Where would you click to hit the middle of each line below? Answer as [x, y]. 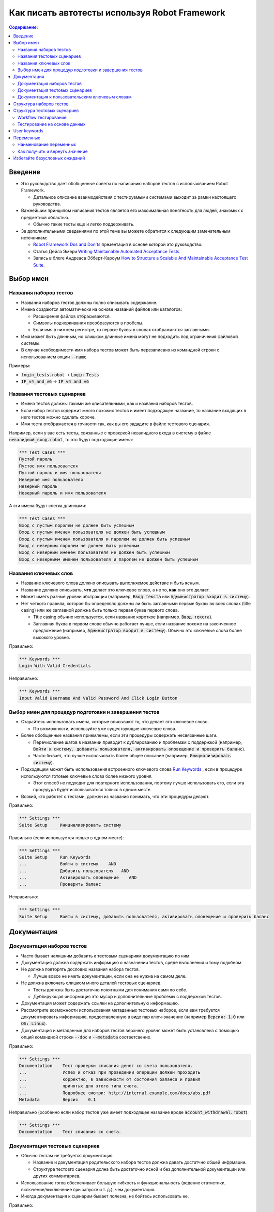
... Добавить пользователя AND [74, 871]
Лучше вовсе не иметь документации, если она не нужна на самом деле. [110, 976]
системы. [31, 343]
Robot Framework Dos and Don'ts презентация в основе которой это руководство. [118, 244]
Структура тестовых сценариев [46, 111]
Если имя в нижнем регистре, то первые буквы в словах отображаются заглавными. [122, 330]
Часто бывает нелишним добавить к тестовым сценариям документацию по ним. [106, 956]
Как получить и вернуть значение [53, 151]
